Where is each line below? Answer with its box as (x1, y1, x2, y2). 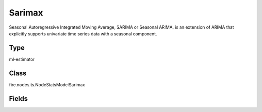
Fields (9, 95, 28, 103)
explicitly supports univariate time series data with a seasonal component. (9, 31, 157, 36)
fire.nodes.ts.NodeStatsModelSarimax (9, 81, 85, 87)
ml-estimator (9, 56, 35, 62)
